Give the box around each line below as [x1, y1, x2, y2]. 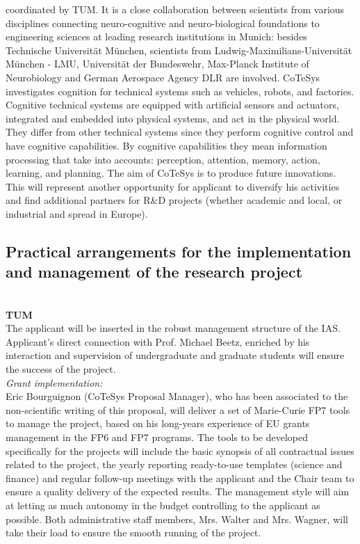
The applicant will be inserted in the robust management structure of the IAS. [6, 321, 341, 335]
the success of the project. [6, 362, 116, 376]
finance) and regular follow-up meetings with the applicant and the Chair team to [6, 470, 354, 485]
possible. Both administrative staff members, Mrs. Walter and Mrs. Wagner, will [6, 511, 348, 526]
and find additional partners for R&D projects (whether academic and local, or [6, 193, 343, 207]
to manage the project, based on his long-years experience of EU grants [6, 416, 310, 431]
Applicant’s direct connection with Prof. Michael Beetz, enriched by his [6, 334, 310, 349]
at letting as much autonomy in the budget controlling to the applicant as [6, 498, 320, 512]
